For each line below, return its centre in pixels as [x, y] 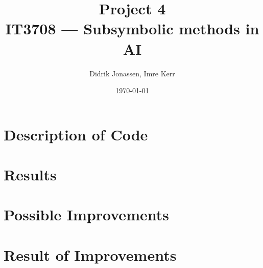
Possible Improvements [86, 214]
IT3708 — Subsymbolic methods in [132, 28]
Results [30, 174]
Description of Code [76, 134]
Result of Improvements [90, 254]
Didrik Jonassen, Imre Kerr [132, 73]
